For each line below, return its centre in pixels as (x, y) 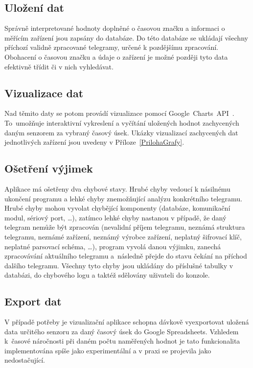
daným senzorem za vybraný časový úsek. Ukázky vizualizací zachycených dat (121, 132)
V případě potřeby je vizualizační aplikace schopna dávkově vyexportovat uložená (127, 322)
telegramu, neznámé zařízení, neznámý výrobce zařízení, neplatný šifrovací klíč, (123, 236)
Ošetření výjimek (49, 168)
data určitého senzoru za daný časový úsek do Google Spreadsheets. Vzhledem (122, 331)
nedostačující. (25, 360)
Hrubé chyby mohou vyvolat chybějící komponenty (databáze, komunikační (117, 208)
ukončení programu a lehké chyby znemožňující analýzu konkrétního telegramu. (123, 198)
